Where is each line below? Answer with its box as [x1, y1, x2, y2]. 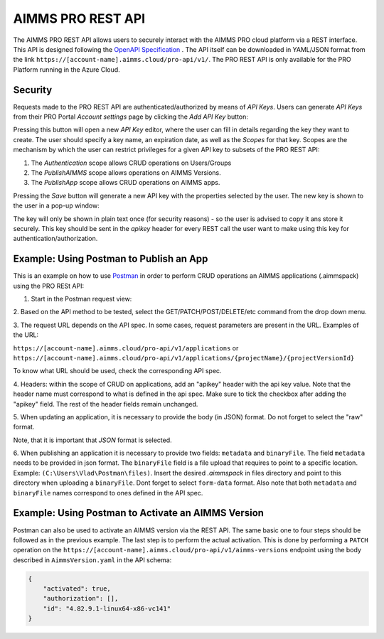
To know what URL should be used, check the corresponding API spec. [13, 367, 222, 375]
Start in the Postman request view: [31, 295, 132, 303]
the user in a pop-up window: [13, 201, 100, 210]
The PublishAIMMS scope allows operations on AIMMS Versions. [31, 168, 222, 177]
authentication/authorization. [13, 235, 98, 243]
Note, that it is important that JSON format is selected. [13, 436, 172, 444]
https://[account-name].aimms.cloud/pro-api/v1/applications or [13, 343, 239, 352]
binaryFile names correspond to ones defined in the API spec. [13, 488, 203, 497]
